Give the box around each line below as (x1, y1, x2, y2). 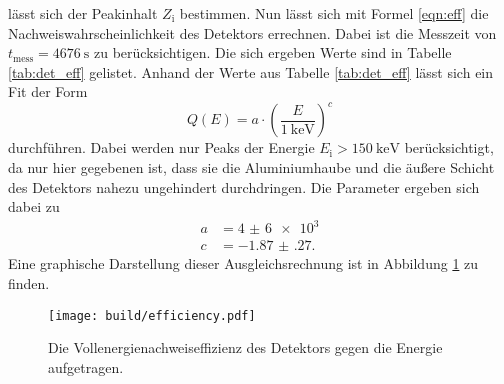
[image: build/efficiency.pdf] (48, 308, 256, 323)
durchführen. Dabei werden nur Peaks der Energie (8, 137, 315, 158)
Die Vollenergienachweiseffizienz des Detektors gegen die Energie (48, 337, 443, 358)
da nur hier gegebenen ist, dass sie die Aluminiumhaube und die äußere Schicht (8, 157, 495, 178)
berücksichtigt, (404, 137, 494, 158)
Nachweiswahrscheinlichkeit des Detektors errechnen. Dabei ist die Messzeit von (8, 22, 497, 43)
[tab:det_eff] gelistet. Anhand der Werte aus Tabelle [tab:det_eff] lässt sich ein (8, 61, 494, 82)
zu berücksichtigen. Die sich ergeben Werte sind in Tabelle (94, 42, 452, 63)
